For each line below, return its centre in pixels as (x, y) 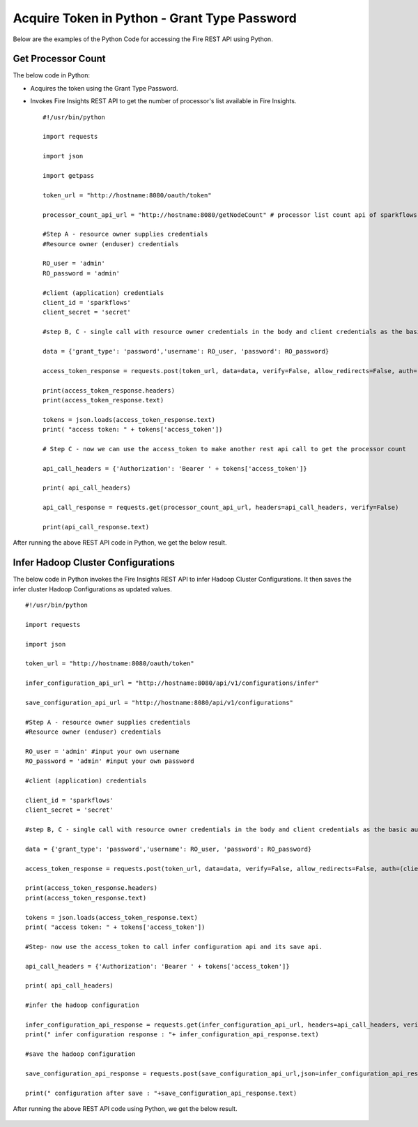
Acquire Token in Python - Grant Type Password (155, 18)
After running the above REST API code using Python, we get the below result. (125, 1109)
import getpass (69, 175)
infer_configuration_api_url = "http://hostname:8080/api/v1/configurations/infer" (172, 683)
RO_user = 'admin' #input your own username (103, 751)
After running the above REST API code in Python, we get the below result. (120, 543)
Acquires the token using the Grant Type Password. (104, 88)
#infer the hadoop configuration (82, 1005)
